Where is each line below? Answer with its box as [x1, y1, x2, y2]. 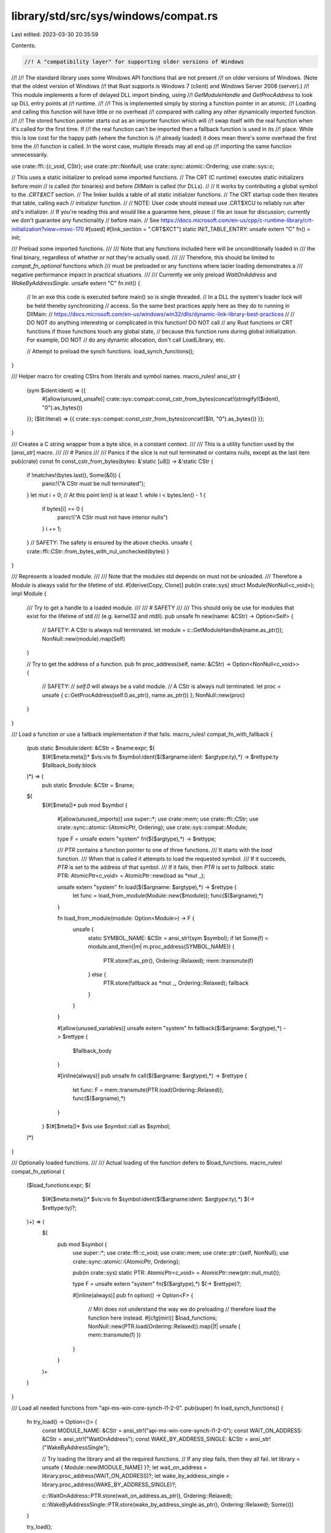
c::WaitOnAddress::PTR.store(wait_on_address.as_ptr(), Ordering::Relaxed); [42, 1492, 233, 1499]
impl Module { [11, 590, 47, 597]
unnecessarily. [11, 151, 48, 159]
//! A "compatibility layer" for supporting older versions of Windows [24, 58, 245, 65]
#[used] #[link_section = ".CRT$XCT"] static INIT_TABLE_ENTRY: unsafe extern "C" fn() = [85, 225, 311, 232]
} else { [88, 971, 107, 978]
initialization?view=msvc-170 [11, 225, 84, 232]
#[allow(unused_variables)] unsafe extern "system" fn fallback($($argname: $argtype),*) [57, 1024, 282, 1031]
